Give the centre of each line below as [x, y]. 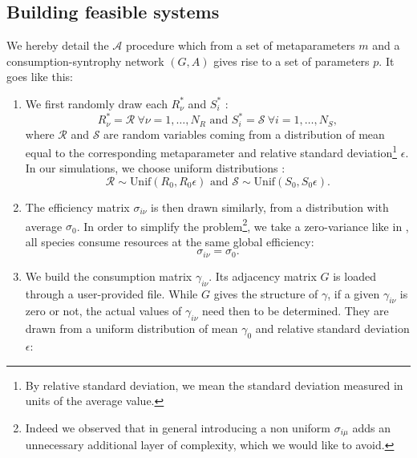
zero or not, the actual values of [103, 311]
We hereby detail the [58, 45]
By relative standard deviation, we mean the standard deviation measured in [214, 385]
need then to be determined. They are [295, 311]
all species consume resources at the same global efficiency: [170, 241]
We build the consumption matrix [109, 276]
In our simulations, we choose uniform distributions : [155, 168]
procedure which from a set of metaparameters [240, 45]
